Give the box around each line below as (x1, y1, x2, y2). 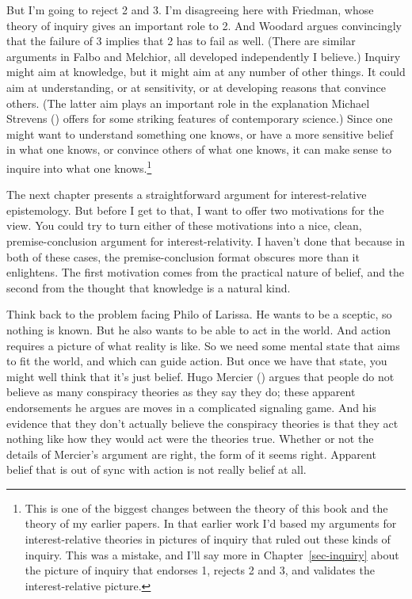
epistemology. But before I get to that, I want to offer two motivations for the (6, 201, 384, 218)
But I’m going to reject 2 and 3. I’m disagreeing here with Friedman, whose (6, 2, 374, 17)
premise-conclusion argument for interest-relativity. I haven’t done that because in (6, 232, 405, 249)
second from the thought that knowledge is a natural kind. (6, 279, 291, 296)
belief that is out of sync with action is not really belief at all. (6, 461, 307, 478)
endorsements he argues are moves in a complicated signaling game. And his (6, 399, 376, 415)
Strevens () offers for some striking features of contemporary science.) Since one (6, 110, 393, 127)
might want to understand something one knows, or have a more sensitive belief (6, 125, 394, 142)
